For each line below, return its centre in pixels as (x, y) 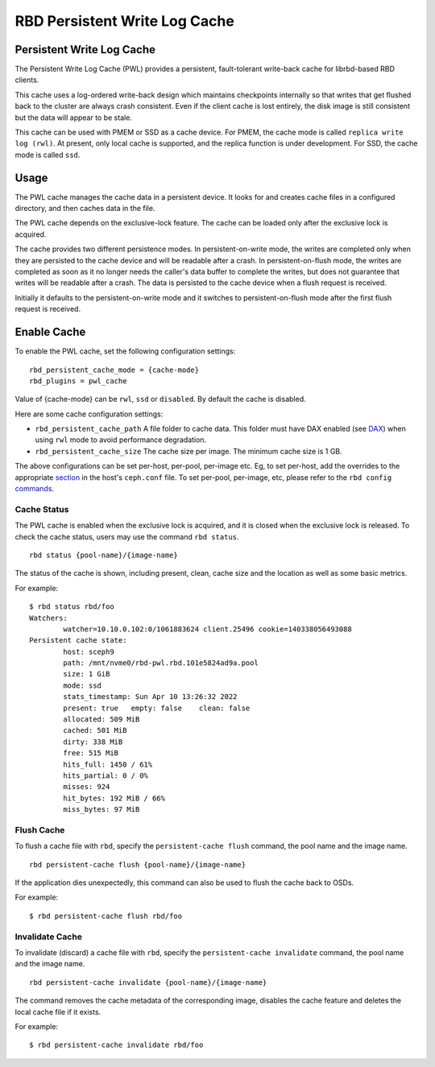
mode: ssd (83, 685)
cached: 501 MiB (95, 730)
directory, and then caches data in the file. (85, 209)
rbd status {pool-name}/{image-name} (104, 555)
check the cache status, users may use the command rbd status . (127, 536)
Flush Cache (40, 829)
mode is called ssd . (48, 155)
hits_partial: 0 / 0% (106, 775)
